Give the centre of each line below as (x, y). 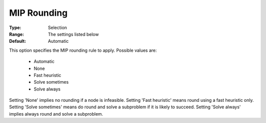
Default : (18, 41)
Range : (17, 34)
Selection (58, 28)
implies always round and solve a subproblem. (56, 114)
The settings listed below (73, 34)
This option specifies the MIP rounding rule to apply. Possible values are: (83, 50)
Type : (15, 28)
